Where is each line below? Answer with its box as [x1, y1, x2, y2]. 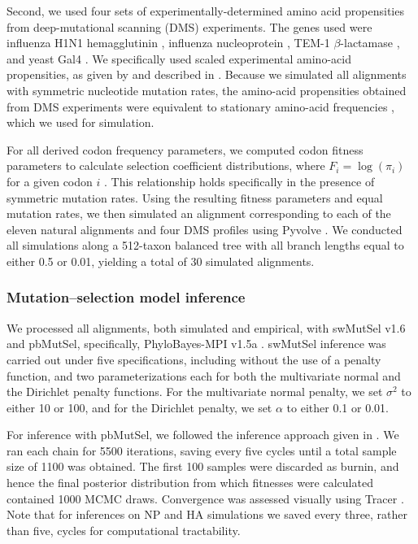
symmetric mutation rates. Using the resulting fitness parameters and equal [7, 189, 383, 206]
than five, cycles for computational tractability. [7, 521, 241, 538]
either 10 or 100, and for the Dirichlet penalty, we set [7, 398, 272, 416]
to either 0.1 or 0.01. [286, 398, 389, 416]
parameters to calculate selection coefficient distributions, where [7, 157, 325, 174]
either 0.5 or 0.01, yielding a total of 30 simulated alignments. [7, 252, 315, 269]
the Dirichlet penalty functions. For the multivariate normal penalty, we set [7, 383, 383, 400]
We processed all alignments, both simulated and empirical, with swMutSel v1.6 [7, 319, 406, 336]
